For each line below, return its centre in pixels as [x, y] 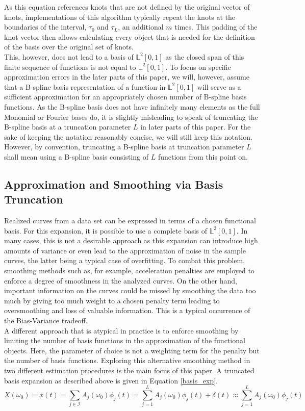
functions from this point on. [203, 156]
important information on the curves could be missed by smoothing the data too [130, 290]
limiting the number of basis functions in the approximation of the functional [125, 340]
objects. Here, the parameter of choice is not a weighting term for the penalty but [132, 350]
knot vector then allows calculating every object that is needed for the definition [130, 36]
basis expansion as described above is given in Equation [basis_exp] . [111, 380]
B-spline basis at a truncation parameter [68, 127]
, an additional [141, 27]
